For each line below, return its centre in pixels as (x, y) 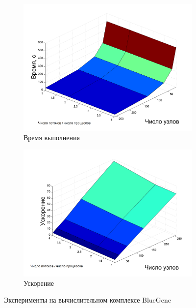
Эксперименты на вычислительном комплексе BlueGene (88, 299)
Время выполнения (52, 138)
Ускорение (39, 283)
